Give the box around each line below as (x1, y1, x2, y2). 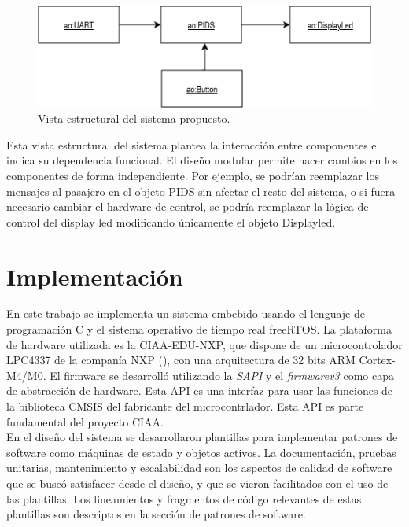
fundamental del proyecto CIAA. (6, 413, 164, 429)
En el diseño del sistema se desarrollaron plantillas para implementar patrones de (6, 429, 398, 445)
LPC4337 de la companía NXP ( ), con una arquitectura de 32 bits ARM (6, 352, 356, 368)
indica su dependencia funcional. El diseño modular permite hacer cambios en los (6, 152, 398, 168)
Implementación (6, 260, 183, 292)
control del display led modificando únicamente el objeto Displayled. (6, 213, 336, 230)
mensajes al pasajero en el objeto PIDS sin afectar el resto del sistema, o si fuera (6, 182, 396, 199)
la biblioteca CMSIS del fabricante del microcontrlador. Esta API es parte (6, 398, 364, 415)
